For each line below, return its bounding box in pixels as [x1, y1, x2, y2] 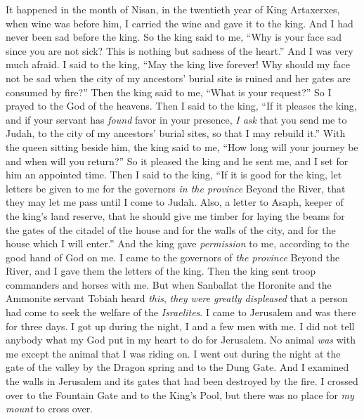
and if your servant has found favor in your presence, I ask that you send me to [6, 112, 347, 126]
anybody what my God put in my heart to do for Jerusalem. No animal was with [6, 332, 356, 347]
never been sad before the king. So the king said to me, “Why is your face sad [6, 30, 342, 44]
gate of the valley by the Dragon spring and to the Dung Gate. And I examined [6, 360, 349, 374]
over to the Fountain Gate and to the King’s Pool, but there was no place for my [6, 387, 354, 402]
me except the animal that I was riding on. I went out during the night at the [6, 346, 341, 360]
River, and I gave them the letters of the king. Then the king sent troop [6, 263, 316, 278]
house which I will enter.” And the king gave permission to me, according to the [6, 236, 350, 251]
